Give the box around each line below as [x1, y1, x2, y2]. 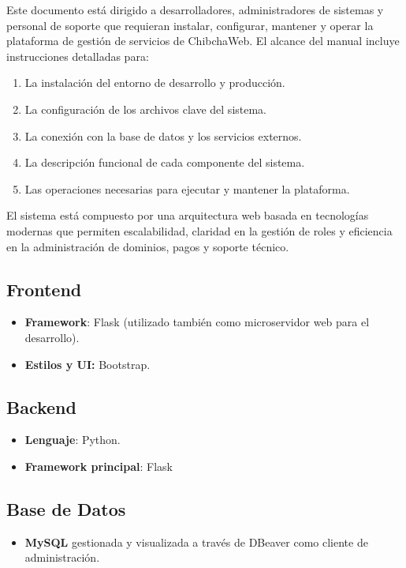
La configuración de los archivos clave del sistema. [24, 100, 267, 117]
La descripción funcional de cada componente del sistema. [24, 154, 305, 171]
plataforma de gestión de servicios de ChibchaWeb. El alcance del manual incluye [6, 32, 400, 49]
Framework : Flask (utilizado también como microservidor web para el [24, 314, 370, 330]
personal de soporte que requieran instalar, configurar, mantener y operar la [6, 17, 374, 33]
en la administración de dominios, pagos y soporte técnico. [6, 238, 289, 254]
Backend [6, 394, 76, 419]
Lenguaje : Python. [24, 431, 121, 448]
